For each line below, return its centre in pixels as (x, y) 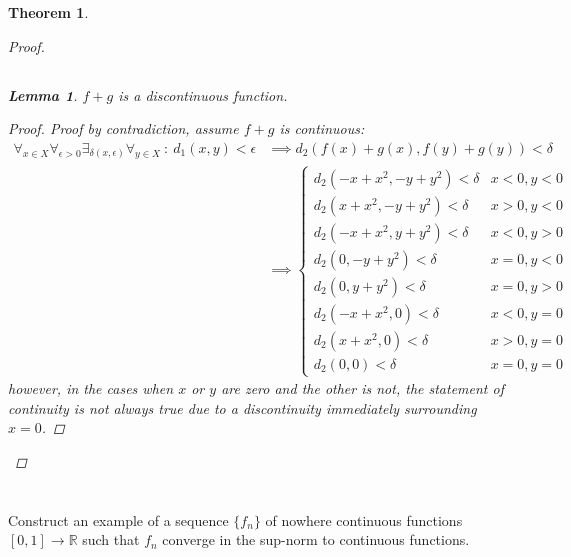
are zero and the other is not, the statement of (362, 388)
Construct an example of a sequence (118, 519)
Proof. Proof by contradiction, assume (123, 128)
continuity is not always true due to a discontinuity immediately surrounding (242, 407)
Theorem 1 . (48, 12)
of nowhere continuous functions (364, 519)
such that (111, 539)
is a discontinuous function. (203, 94)
